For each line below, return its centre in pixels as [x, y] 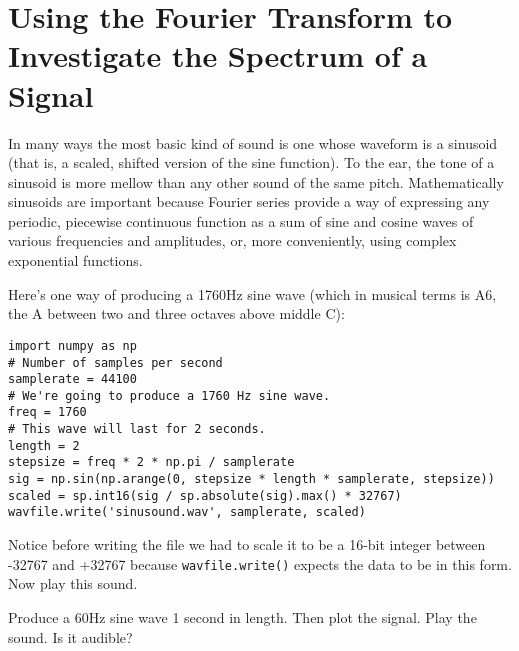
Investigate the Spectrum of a [218, 55]
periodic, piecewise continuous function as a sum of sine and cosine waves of [241, 220]
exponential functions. [75, 260]
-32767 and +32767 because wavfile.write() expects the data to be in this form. [260, 563]
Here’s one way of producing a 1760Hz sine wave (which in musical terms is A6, [252, 293]
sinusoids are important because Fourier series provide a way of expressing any [249, 201]
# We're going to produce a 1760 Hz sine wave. [169, 395]
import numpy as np [72, 345]
